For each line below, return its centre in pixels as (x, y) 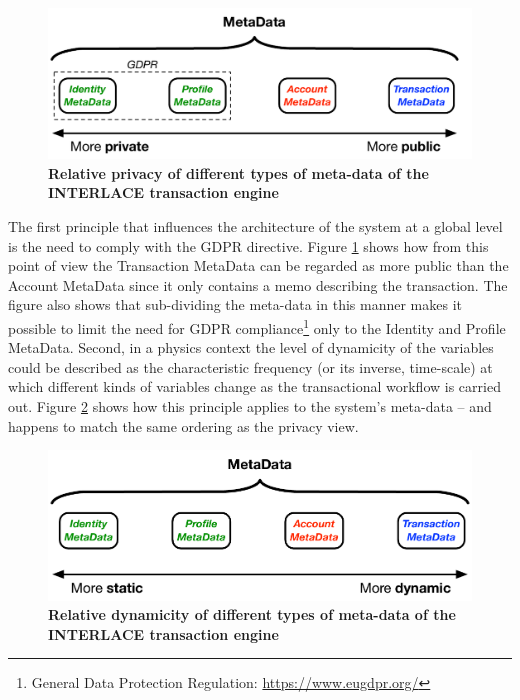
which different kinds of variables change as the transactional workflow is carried (254, 386)
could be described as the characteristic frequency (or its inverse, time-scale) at (250, 366)
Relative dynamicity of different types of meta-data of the (252, 614)
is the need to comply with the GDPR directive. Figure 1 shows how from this (248, 245)
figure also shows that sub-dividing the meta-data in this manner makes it (235, 304)
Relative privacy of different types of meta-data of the (238, 172)
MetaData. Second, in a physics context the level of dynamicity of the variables (251, 347)
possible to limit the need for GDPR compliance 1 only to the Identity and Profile (257, 326)
